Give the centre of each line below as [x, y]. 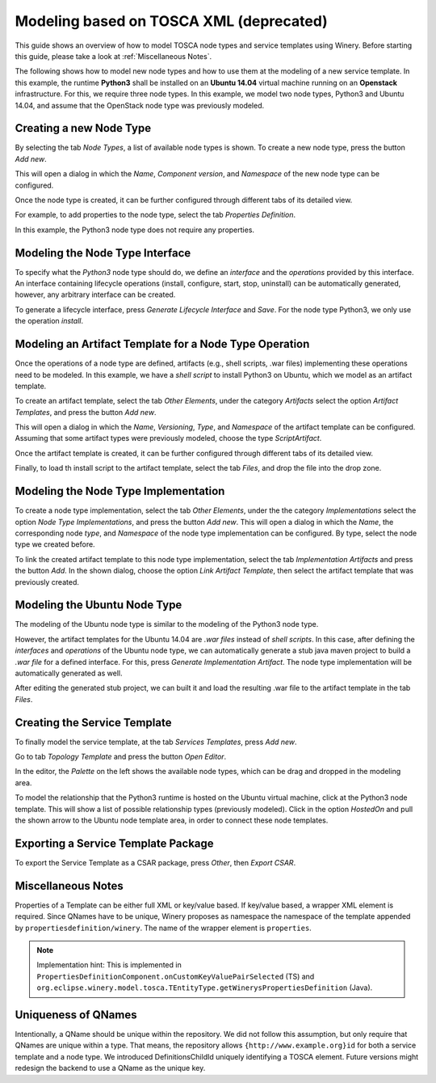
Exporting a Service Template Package [114, 843]
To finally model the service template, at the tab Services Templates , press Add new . [156, 742]
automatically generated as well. [69, 673]
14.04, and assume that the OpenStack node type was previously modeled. [140, 105]
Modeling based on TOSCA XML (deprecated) [172, 21]
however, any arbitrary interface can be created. [95, 294]
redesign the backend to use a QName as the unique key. [110, 1068]
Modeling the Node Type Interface [103, 253]
